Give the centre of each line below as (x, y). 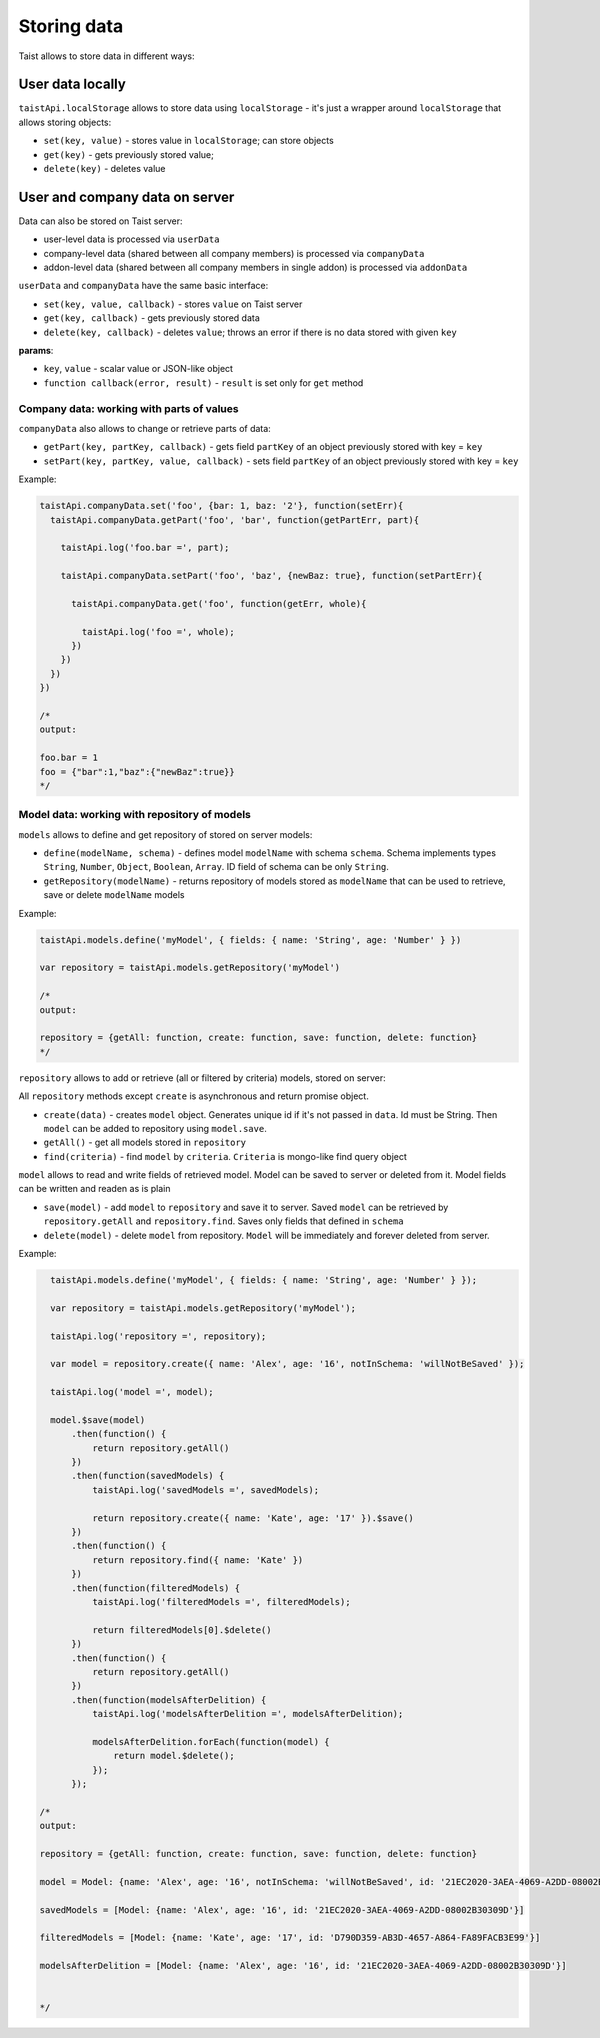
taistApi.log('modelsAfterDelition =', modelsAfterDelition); (247, 1714)
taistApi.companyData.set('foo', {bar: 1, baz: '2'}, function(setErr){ (221, 506)
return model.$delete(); (174, 1756)
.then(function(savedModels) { (148, 1476)
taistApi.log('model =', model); (132, 1392)
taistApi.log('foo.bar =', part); (145, 548)
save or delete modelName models (114, 895)
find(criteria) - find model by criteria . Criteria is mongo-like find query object (225, 1156)
